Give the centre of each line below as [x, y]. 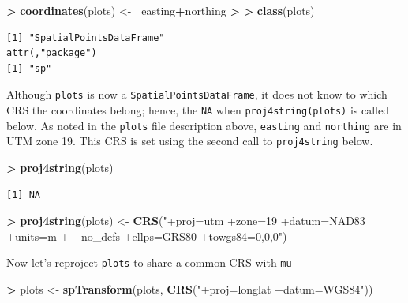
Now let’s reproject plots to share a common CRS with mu [149, 262]
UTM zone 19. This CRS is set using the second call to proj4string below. [190, 141]
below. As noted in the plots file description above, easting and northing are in [204, 125]
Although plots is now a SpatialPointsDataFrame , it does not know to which [197, 94]
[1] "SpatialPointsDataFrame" [86, 37]
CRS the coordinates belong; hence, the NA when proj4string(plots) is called [198, 110]
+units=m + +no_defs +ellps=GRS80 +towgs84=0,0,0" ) [147, 236]
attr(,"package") [52, 53]
